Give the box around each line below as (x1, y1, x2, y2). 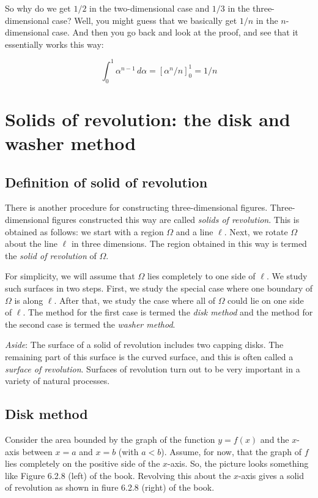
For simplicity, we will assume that (5, 270, 135, 282)
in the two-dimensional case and (89, 2, 210, 14)
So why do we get (5, 2, 71, 14)
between (22, 445, 53, 458)
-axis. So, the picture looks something (168, 457, 309, 470)
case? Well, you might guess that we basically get (52, 13, 237, 26)
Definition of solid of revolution (5, 172, 208, 191)
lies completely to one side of (147, 270, 256, 282)
